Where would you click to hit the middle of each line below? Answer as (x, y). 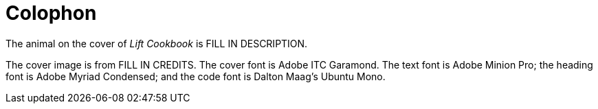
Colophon (51, 13)
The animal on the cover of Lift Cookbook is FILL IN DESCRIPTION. (157, 43)
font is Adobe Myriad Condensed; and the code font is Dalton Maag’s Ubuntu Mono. (196, 76)
